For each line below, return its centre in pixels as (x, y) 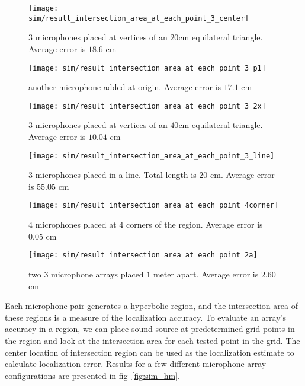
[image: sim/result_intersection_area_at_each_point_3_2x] (147, 106)
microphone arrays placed (97, 274)
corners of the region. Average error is (194, 224)
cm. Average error (243, 175)
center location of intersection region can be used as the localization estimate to (150, 352)
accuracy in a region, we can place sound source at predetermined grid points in (150, 329)
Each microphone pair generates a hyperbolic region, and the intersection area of (151, 306)
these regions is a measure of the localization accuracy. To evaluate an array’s (145, 317)
